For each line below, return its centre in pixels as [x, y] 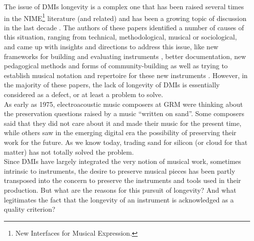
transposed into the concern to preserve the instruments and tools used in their [123, 180]
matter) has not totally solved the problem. [69, 151]
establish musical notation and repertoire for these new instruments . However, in [126, 75]
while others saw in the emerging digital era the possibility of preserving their [120, 132]
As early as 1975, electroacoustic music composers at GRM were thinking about [124, 104]
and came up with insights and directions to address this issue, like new [111, 47]
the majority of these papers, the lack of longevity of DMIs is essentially [112, 85]
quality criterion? [30, 209]
